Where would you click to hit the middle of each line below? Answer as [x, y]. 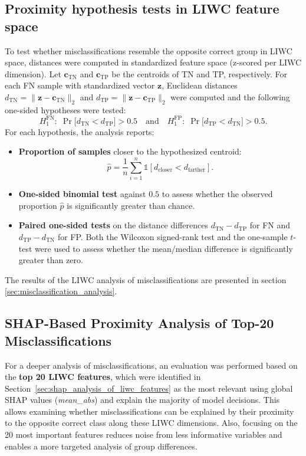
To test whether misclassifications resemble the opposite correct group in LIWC [149, 50]
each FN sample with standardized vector [80, 85]
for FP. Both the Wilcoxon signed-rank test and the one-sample [172, 236]
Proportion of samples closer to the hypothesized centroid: [130, 151]
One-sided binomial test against [82, 194]
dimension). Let [33, 73]
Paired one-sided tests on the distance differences [113, 225]
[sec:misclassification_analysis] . [61, 291]
